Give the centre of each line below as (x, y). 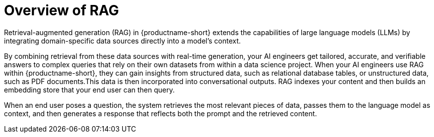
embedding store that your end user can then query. (89, 90)
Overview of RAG (62, 10)
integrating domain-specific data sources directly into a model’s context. (122, 41)
